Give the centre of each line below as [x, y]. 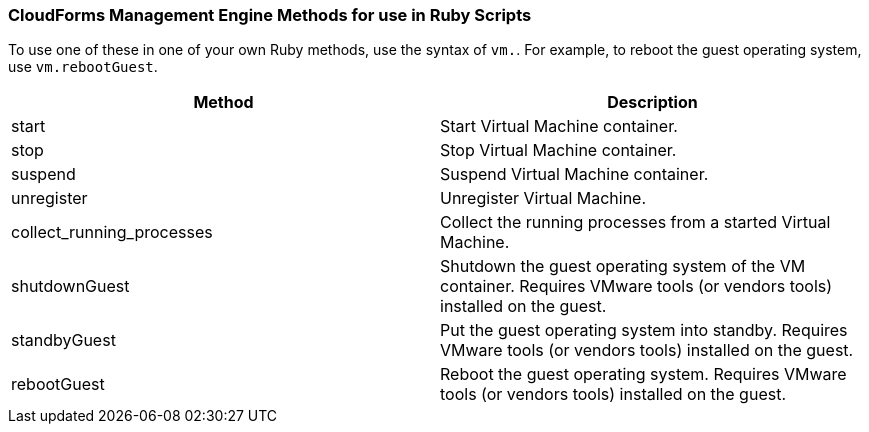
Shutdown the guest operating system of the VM [623, 266]
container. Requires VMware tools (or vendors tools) [636, 286]
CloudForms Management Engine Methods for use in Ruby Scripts [270, 15]
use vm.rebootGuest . [83, 67]
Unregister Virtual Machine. [543, 198]
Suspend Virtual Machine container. [574, 174]
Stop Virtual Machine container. [558, 150]
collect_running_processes [112, 232]
